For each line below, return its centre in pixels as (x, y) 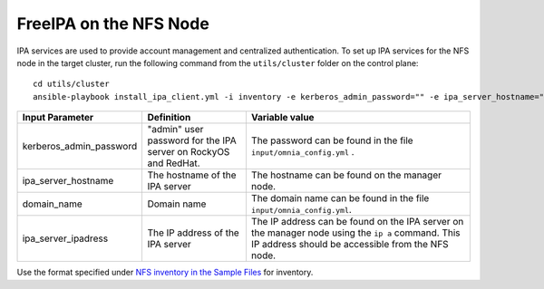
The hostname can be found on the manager (346, 175)
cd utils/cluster (71, 84)
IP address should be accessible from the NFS (350, 245)
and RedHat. (174, 163)
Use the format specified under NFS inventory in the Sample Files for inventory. (165, 273)
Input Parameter (58, 118)
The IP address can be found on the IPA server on (357, 222)
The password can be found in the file (332, 140)
